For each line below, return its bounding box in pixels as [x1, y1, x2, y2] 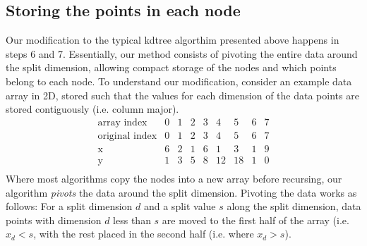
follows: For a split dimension [6, 199, 133, 214]
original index [97, 130, 157, 141]
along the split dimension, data [227, 199, 361, 214]
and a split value [143, 199, 216, 214]
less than [113, 212, 151, 227]
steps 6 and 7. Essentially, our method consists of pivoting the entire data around [6, 46, 358, 61]
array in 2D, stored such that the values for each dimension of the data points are [6, 87, 359, 102]
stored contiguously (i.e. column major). [6, 102, 179, 116]
